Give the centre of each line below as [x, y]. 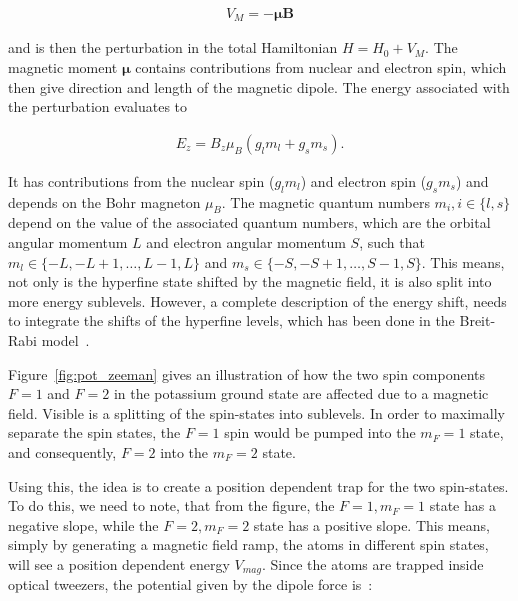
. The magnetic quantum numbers [325, 201]
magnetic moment [63, 67]
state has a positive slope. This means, [371, 524]
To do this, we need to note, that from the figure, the [171, 505]
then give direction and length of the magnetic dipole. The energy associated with [259, 86]
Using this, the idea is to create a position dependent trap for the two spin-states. [258, 485]
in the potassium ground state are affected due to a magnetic [301, 393]
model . [65, 340]
